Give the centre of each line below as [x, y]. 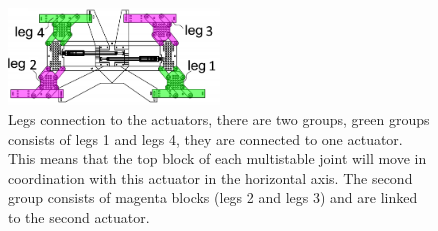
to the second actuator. [79, 217]
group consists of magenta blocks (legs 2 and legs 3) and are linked [213, 197]
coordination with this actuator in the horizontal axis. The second [210, 177]
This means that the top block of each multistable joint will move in [217, 158]
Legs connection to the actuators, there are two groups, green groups [219, 119]
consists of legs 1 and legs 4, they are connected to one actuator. [205, 138]
